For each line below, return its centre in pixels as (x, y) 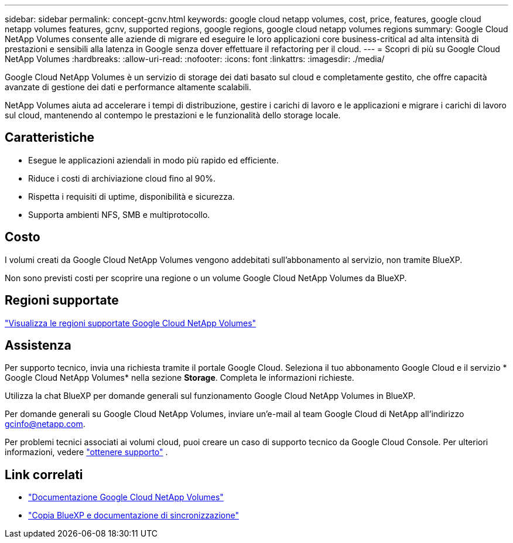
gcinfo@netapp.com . (45, 424)
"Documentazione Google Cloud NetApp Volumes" (126, 497)
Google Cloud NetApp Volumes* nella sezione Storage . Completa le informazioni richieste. (179, 378)
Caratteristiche (50, 138)
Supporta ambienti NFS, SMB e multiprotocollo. (119, 214)
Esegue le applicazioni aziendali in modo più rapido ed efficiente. (153, 160)
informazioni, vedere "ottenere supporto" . (86, 452)
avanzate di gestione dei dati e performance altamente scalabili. (128, 87)
